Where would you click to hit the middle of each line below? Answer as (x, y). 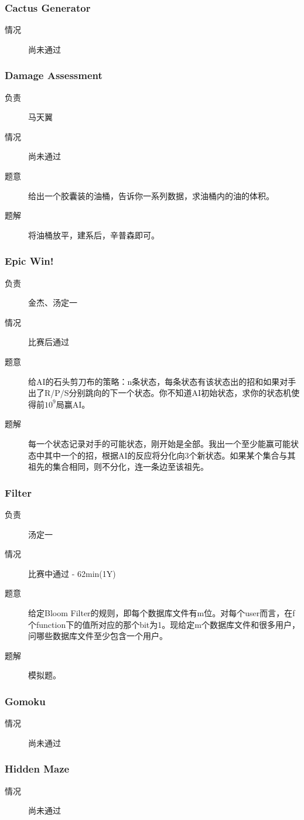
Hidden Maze (37, 769)
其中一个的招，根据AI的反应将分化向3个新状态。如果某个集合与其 (170, 455)
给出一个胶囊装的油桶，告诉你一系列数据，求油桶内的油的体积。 (151, 195)
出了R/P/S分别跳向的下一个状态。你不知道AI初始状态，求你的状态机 (160, 393)
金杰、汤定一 (53, 303)
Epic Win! (29, 261)
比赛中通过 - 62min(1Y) (72, 573)
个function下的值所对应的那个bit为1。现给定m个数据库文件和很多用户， (164, 624)
